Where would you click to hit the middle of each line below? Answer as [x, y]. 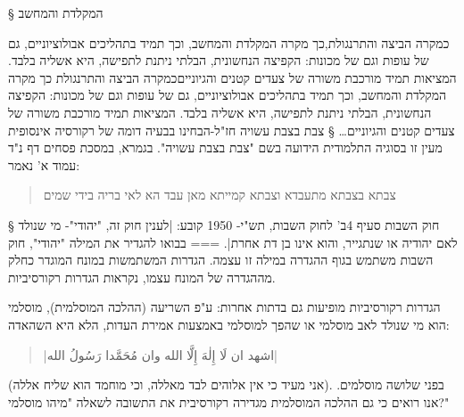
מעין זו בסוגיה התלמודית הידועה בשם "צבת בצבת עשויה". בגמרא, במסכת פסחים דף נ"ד [225, 147]
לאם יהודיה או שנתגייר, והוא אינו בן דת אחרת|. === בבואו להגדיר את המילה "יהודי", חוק [233, 242]
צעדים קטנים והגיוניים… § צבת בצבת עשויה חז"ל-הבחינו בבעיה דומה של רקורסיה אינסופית [232, 130]
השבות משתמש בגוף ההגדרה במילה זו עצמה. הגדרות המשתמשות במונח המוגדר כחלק [221, 260]
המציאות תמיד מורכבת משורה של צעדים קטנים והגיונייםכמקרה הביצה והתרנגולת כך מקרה [232, 77]
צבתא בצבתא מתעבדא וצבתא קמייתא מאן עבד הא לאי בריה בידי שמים [220, 195]
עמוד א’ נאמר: [44, 164]
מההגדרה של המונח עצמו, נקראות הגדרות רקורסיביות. [142, 277]
